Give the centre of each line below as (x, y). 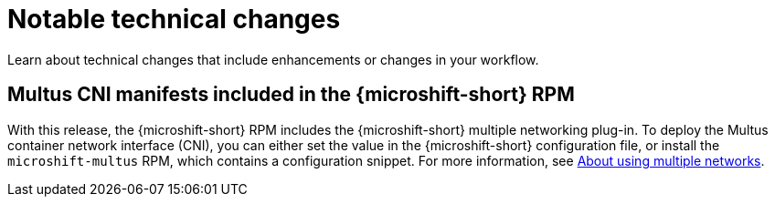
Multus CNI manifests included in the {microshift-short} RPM (291, 95)
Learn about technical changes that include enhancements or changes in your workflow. (273, 59)
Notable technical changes (174, 19)
